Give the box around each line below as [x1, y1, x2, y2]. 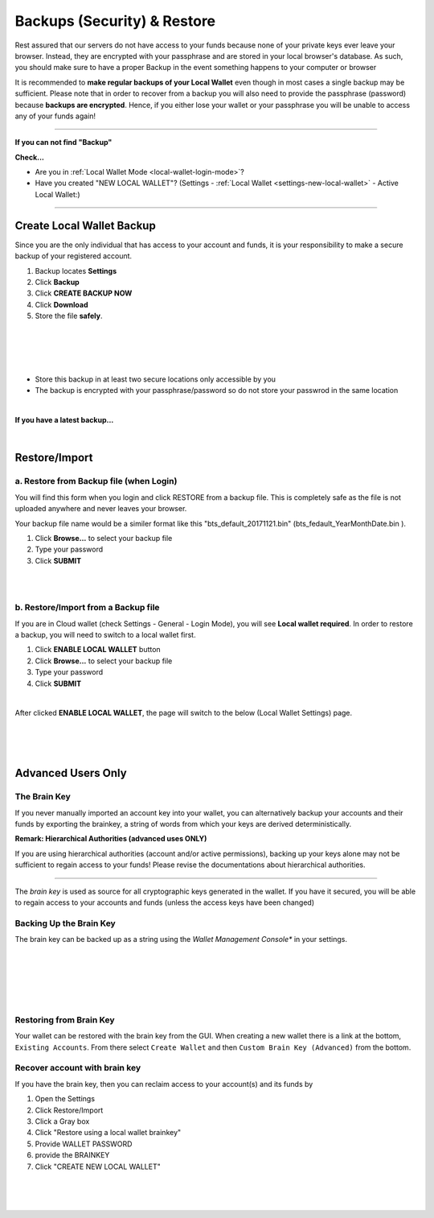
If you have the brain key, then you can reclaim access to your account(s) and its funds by [14, 1079, 313, 1088]
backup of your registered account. [14, 251, 133, 261]
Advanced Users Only [14, 766, 128, 780]
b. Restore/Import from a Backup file [14, 602, 160, 613]
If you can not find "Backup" [14, 138, 113, 147]
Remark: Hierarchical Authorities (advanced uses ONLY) [14, 834, 207, 844]
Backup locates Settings [35, 266, 117, 275]
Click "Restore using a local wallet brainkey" [35, 1128, 182, 1137]
